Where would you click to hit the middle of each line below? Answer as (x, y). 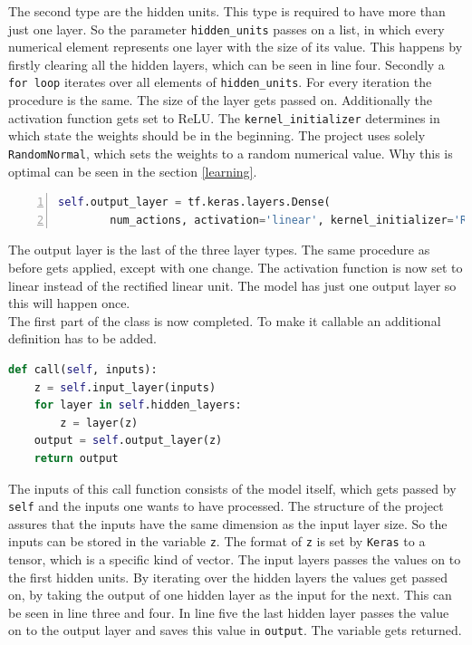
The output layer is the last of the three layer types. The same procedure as (219, 250)
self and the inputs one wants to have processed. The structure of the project (226, 506)
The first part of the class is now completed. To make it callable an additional (225, 320)
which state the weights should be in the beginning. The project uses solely (217, 135)
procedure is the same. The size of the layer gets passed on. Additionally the (220, 100)
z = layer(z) (99, 423)
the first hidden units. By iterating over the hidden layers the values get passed (228, 577)
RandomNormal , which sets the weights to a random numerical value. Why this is (231, 153)
